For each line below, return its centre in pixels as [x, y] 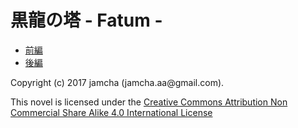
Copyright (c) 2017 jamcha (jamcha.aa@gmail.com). [117, 82]
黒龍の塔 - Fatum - [86, 20]
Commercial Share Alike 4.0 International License [111, 112]
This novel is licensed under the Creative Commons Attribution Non [149, 102]
